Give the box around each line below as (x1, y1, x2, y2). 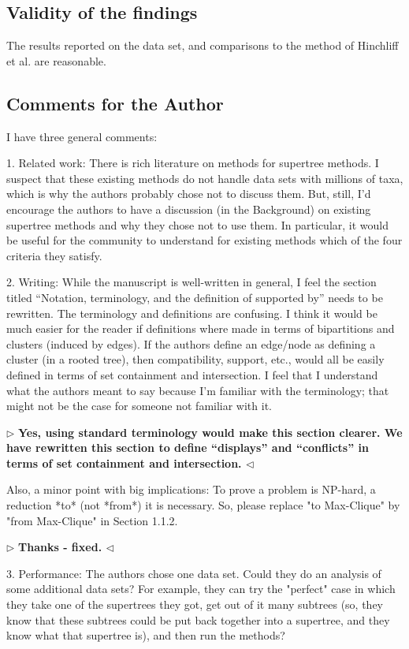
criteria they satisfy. (6, 247, 102, 263)
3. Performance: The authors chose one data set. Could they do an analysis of (6, 565, 381, 581)
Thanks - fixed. (18, 539, 102, 555)
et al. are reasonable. (6, 52, 106, 69)
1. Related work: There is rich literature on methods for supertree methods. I (6, 155, 379, 171)
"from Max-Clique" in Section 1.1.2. (6, 512, 178, 528)
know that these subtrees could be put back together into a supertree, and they (6, 611, 390, 628)
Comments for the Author (6, 91, 224, 115)
